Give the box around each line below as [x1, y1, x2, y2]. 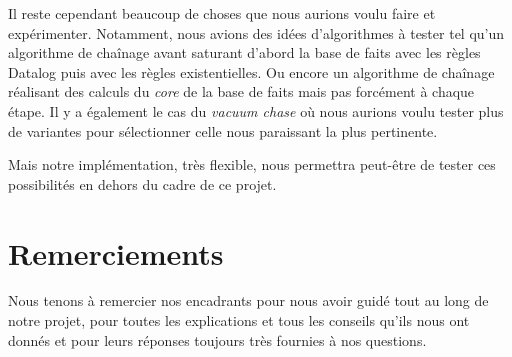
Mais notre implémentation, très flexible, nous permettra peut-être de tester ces [8, 154, 496, 175]
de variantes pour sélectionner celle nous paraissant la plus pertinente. [8, 120, 438, 141]
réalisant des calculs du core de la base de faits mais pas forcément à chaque [8, 81, 475, 102]
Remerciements [8, 232, 224, 273]
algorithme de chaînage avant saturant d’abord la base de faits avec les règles [8, 42, 481, 63]
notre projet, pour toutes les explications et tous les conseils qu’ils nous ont [8, 310, 470, 331]
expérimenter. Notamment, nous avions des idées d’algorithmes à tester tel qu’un [8, 22, 505, 43]
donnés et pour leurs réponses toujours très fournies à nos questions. [8, 329, 427, 350]
